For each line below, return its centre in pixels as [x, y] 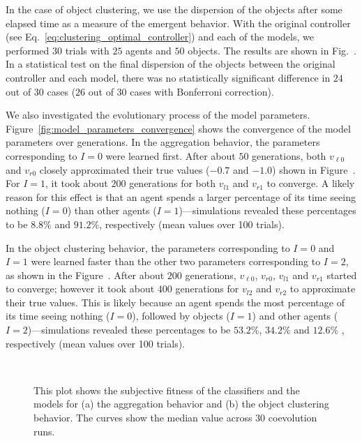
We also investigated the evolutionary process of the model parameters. [158, 115]
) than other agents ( [112, 210]
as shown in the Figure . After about [85, 275]
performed [28, 50]
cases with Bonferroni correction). [202, 91]
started [342, 275]
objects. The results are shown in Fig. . [272, 50]
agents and [149, 50]
